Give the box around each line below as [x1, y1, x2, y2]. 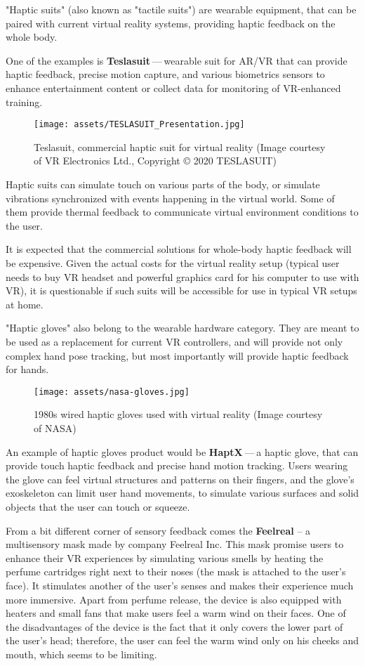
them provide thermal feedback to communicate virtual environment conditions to [6, 204, 359, 219]
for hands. [6, 362, 49, 377]
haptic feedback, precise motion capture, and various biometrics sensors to [6, 67, 325, 81]
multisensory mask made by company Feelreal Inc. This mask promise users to [6, 537, 344, 551]
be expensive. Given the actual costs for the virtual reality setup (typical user [6, 255, 340, 270]
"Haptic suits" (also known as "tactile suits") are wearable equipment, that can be [6, 2, 357, 16]
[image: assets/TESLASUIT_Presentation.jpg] [34, 119, 245, 130]
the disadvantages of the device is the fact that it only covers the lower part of [6, 619, 343, 634]
